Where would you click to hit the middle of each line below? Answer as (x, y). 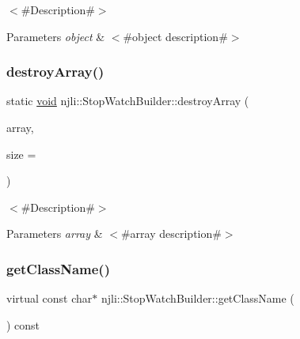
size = (21, 154)
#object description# (175, 36)
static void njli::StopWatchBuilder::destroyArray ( (128, 101)
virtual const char (49, 298)
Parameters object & (56, 36)
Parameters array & (55, 234)
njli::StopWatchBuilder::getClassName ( (197, 298)
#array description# (171, 234)
